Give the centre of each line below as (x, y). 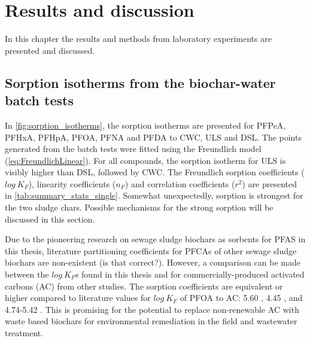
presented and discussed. (50, 50)
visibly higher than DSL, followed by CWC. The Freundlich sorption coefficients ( (155, 172)
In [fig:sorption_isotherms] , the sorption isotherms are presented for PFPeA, (145, 125)
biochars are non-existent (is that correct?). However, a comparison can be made (153, 262)
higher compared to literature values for (78, 298)
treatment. (24, 333)
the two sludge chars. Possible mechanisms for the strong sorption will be (139, 207)
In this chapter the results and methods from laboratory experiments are (138, 39)
